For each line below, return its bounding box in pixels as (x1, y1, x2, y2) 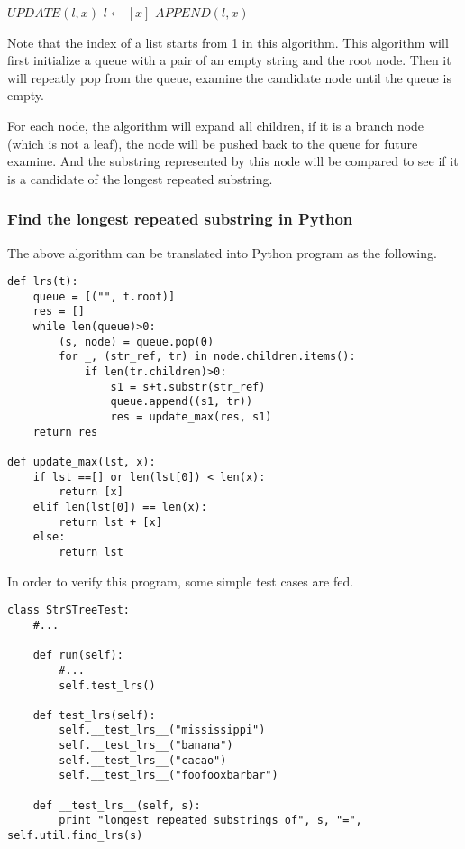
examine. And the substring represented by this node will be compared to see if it (7, 152, 459, 171)
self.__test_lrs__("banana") (59, 739, 233, 752)
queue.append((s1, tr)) (110, 395, 253, 409)
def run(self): (32, 649, 123, 662)
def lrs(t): (7, 275, 78, 289)
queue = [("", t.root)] (32, 290, 176, 303)
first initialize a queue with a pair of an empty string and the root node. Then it (7, 51, 451, 69)
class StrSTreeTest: (7, 604, 131, 617)
